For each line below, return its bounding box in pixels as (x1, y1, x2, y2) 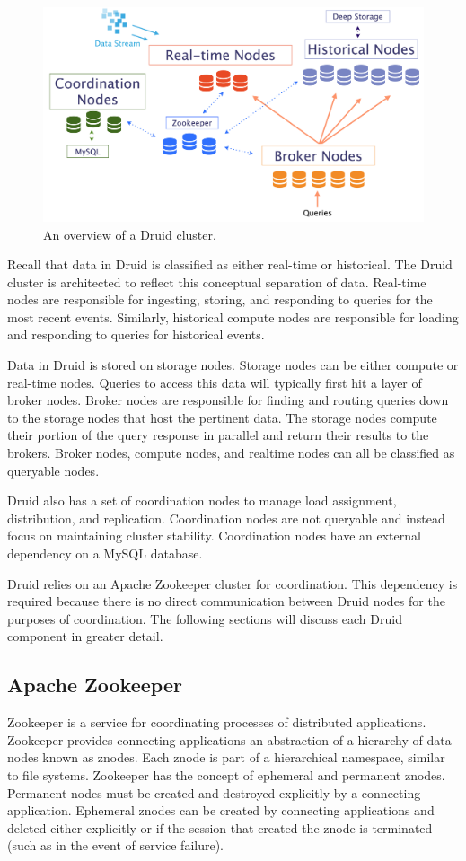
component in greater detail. (7, 627, 163, 646)
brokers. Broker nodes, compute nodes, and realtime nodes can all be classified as (7, 444, 455, 462)
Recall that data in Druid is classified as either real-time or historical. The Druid (7, 255, 453, 274)
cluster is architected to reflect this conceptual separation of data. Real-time (7, 272, 426, 291)
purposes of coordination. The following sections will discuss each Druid (7, 609, 402, 628)
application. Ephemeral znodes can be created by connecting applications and (7, 801, 435, 820)
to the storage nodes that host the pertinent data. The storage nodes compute (7, 408, 437, 426)
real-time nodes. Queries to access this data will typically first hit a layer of (7, 373, 422, 391)
